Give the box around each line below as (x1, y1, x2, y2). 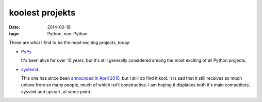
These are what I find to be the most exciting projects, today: (9, 40, 131, 45)
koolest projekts (9, 7, 76, 18)
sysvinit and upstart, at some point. (21, 88, 92, 94)
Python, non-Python (47, 30, 88, 36)
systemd (21, 66, 39, 72)
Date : (9, 24, 20, 30)
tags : (9, 30, 20, 36)
